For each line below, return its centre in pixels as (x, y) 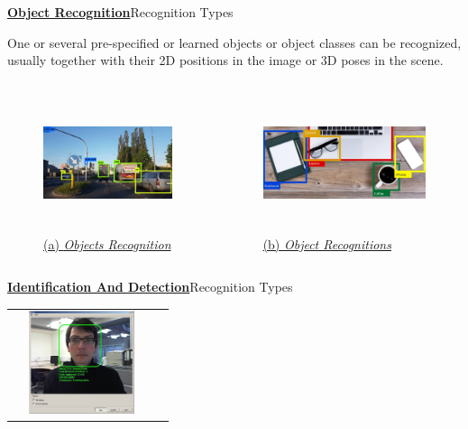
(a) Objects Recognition (107, 243)
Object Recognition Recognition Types (120, 12)
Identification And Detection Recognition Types (150, 287)
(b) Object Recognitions (327, 243)
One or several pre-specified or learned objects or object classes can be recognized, (234, 42)
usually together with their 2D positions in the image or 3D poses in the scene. (225, 60)
